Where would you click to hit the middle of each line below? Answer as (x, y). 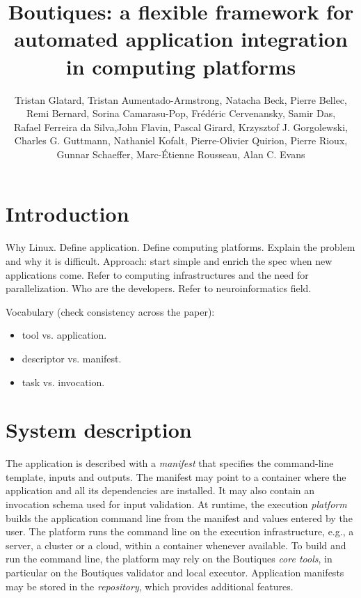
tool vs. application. (64, 335)
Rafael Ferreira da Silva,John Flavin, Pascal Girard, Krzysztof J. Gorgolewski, (181, 127)
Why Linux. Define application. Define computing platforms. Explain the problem (180, 247)
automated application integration (181, 39)
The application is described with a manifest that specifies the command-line (170, 463)
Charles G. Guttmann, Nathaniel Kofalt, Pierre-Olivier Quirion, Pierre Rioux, (181, 140)
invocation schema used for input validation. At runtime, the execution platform (176, 504)
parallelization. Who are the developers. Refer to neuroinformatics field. (159, 288)
